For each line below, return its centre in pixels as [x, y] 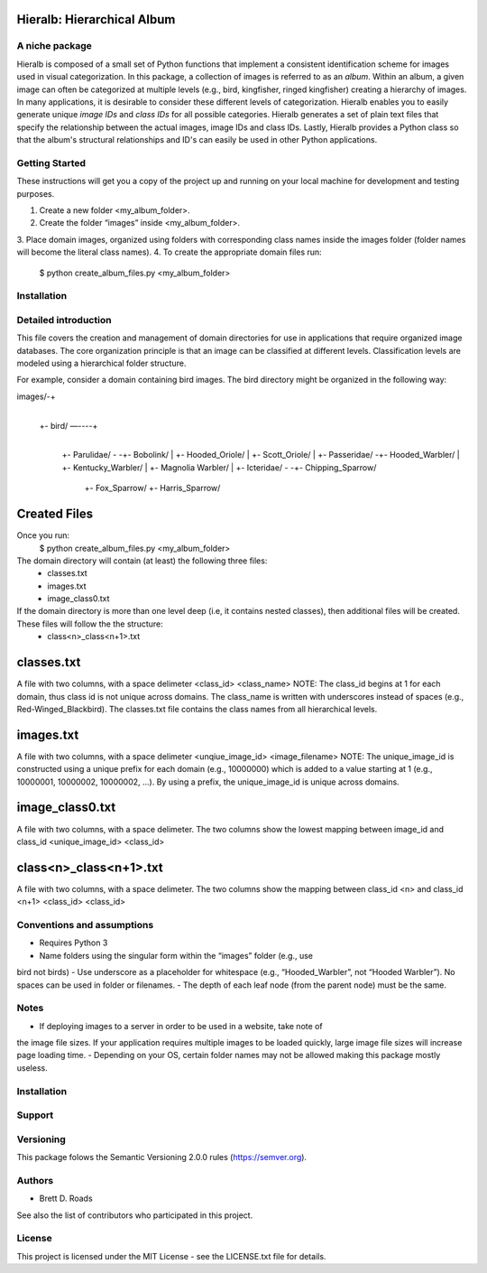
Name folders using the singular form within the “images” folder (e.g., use [176, 955]
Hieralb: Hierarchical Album [96, 19]
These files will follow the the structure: [90, 624]
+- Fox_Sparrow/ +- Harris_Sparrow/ [152, 488]
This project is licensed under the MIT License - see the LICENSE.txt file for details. [171, 1256]
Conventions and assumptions [85, 925]
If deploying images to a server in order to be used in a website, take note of [181, 1026]
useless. [32, 1068]
